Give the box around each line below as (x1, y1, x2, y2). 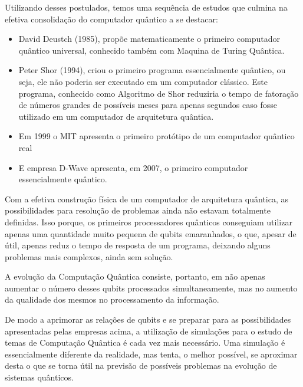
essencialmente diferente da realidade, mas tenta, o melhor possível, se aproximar (5, 347, 298, 360)
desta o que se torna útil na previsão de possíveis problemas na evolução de (5, 359, 277, 372)
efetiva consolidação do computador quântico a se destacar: (5, 12, 218, 25)
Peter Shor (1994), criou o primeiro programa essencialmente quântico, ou (18, 64, 286, 76)
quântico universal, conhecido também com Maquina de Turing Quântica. (18, 44, 285, 56)
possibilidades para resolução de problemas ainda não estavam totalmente (5, 204, 271, 217)
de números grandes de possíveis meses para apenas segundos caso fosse (18, 99, 277, 111)
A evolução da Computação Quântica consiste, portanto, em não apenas (5, 270, 265, 283)
